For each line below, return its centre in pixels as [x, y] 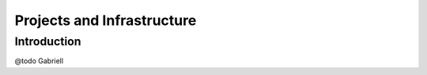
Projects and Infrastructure [106, 20]
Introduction [48, 41]
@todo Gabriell [39, 61]
